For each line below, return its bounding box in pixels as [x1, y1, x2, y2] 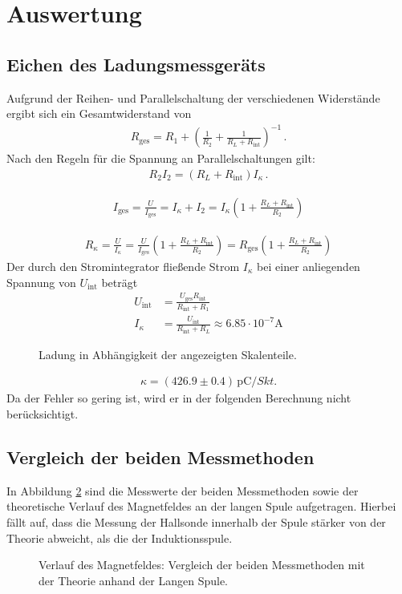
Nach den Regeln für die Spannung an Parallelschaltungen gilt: [6, 150, 315, 167]
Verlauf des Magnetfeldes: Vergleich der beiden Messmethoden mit [39, 556, 365, 573]
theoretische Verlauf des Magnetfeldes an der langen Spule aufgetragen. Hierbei [6, 498, 396, 515]
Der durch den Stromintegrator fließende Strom [6, 257, 240, 274]
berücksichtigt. [6, 406, 79, 422]
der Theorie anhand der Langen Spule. [39, 572, 229, 588]
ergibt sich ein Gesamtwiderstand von [6, 105, 192, 122]
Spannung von [6, 273, 76, 290]
